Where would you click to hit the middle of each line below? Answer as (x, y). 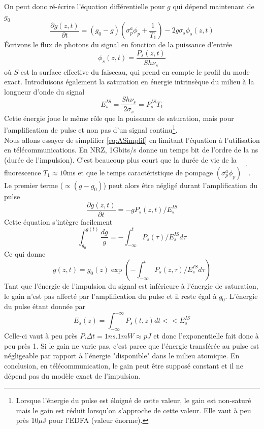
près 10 (27, 420)
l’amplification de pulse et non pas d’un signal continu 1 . (91, 129)
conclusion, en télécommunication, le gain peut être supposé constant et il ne (124, 366)
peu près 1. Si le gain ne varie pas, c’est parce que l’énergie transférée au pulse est (132, 345)
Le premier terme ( (34, 185)
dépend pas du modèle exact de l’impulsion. (72, 375)
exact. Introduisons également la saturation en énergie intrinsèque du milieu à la (129, 82)
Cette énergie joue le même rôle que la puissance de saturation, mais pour (119, 118)
